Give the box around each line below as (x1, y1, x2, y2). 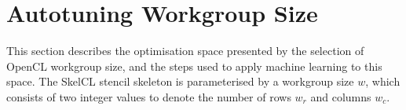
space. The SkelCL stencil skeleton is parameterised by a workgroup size (6, 73, 354, 90)
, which (365, 73, 401, 90)
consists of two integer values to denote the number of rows (6, 88, 291, 104)
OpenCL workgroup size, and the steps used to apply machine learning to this (6, 57, 382, 74)
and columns (310, 88, 371, 104)
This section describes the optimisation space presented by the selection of (6, 42, 364, 59)
